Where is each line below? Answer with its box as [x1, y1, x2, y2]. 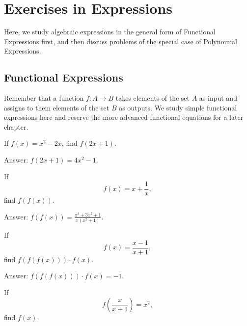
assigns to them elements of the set [4, 102, 110, 112]
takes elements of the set [115, 93, 190, 103]
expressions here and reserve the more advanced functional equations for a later [4, 112, 244, 122]
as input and [199, 93, 237, 103]
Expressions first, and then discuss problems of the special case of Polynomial [4, 36, 237, 46]
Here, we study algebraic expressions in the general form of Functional [4, 27, 216, 37]
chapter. [4, 121, 28, 132]
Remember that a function [4, 93, 84, 103]
